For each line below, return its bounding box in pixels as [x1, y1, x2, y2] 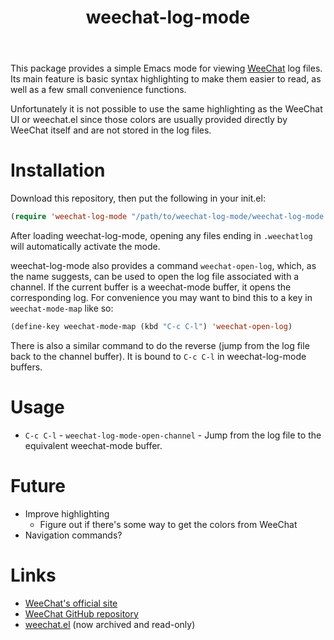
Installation [10, 159, 106, 182]
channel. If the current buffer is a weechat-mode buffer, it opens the [10, 281, 292, 293]
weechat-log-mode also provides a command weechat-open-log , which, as [10, 260, 317, 271]
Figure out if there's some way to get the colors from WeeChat [39, 518, 298, 530]
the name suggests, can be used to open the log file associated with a [10, 271, 300, 282]
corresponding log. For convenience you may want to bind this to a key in [10, 292, 313, 303]
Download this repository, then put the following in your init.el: [10, 192, 266, 205]
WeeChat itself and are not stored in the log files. [10, 124, 212, 136]
